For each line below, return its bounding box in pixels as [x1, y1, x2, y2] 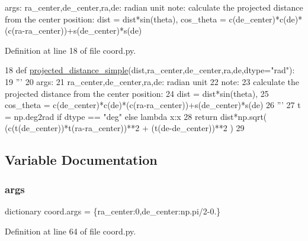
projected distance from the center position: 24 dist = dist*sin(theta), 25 [5, 87, 269, 99]
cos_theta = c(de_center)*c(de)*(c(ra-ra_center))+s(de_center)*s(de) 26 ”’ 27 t [5, 99, 301, 111]
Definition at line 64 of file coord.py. [5, 224, 136, 237]
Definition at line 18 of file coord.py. [5, 44, 136, 56]
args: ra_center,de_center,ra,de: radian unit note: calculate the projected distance [5, 1, 303, 13]
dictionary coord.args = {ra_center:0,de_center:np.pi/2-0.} [5, 204, 221, 217]
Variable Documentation [5, 151, 158, 169]
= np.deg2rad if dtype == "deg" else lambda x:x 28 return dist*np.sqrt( [5, 110, 267, 122]
